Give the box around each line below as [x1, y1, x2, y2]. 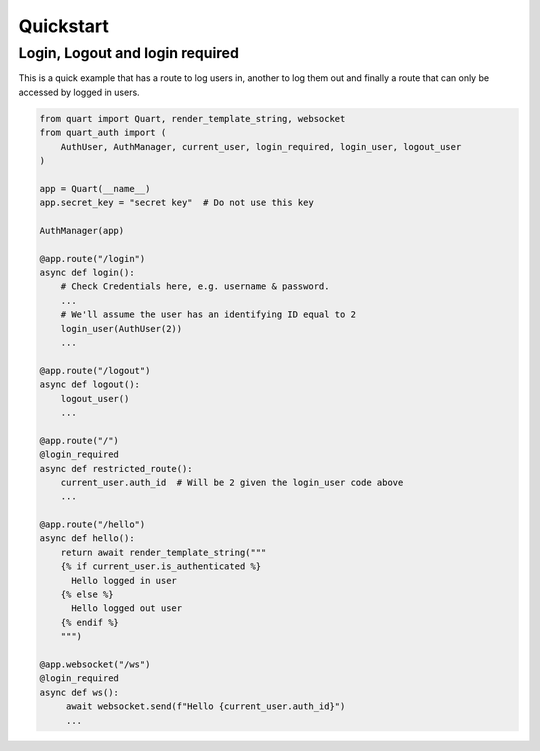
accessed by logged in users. [18, 86, 140, 98]
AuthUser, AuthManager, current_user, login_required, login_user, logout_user [60, 141, 462, 152]
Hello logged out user [71, 603, 183, 614]
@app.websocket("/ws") [39, 659, 151, 670]
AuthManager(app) [39, 225, 125, 236]
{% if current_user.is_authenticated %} [60, 561, 262, 572]
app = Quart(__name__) [39, 183, 151, 194]
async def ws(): [39, 686, 120, 698]
